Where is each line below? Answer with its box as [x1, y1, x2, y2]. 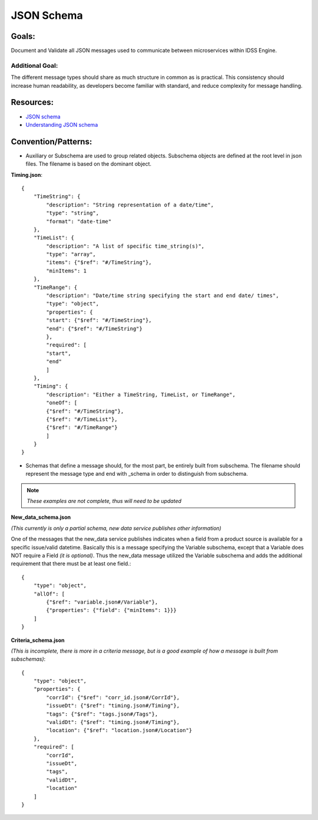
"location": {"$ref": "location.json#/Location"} [46, 727, 193, 734]
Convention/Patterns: [11, 136, 92, 147]
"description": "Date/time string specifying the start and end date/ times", [46, 292, 279, 299]
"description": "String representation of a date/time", [46, 201, 214, 208]
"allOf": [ [33, 590, 65, 597]
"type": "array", [46, 251, 97, 258]
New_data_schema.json [11, 513, 71, 521]
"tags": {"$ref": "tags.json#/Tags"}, [46, 710, 158, 717]
